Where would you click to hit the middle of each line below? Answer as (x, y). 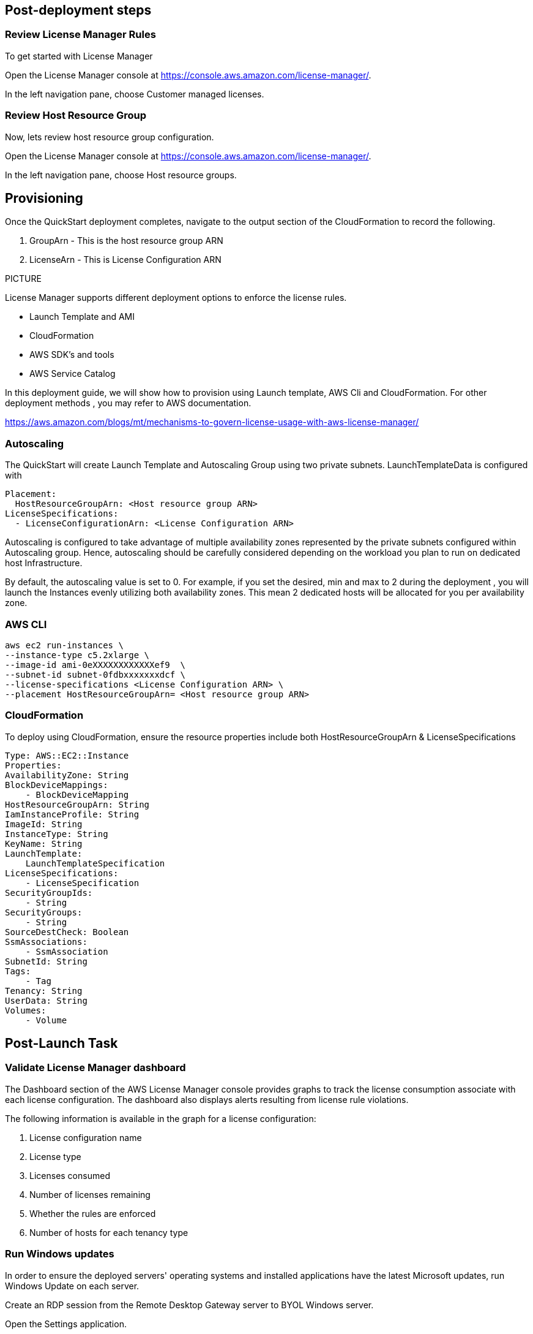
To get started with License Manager (79, 56)
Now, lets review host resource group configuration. (110, 137)
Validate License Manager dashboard (95, 1068)
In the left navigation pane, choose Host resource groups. (121, 175)
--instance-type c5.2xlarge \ (77, 655)
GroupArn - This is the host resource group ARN (126, 241)
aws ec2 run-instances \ (64, 645)
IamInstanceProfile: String (72, 814)
